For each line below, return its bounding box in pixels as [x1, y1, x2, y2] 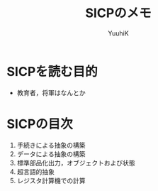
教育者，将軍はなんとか [16, 88, 86, 97]
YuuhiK [108, 28, 129, 38]
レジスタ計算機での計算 [16, 176, 86, 185]
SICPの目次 [6, 116, 74, 132]
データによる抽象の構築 [16, 149, 86, 158]
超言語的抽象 [16, 167, 55, 176]
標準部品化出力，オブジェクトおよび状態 [16, 158, 135, 167]
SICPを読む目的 [6, 63, 98, 80]
